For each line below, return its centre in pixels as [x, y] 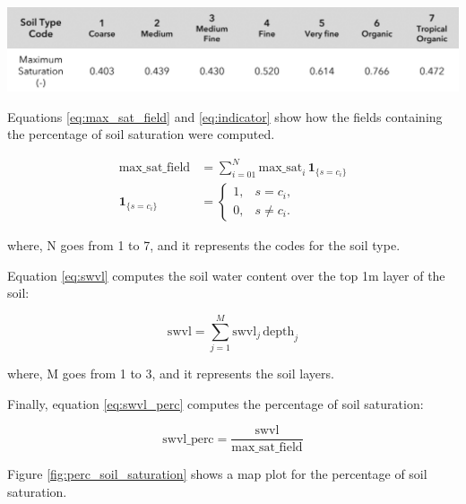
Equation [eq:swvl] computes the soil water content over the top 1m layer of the [226, 275]
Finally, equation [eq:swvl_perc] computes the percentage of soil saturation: [216, 403]
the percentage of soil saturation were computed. [141, 134]
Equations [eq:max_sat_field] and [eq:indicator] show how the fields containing [225, 116]
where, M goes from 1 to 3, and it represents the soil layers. [171, 374]
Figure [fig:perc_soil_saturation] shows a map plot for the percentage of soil [217, 474]
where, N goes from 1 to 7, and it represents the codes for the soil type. [204, 245]
